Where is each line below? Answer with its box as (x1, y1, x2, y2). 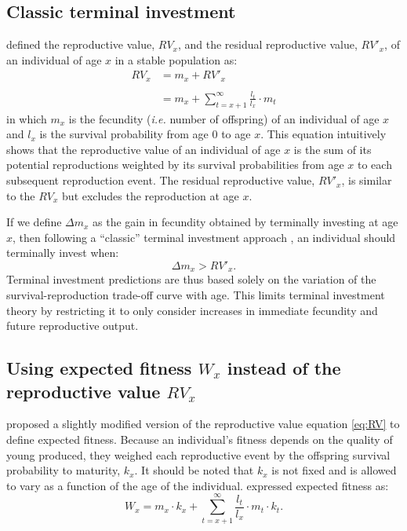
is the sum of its (293, 141, 372, 157)
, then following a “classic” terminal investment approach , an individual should (13, 229, 396, 245)
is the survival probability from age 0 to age (39, 126, 251, 142)
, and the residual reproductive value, (177, 36, 358, 53)
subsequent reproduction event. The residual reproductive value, (6, 172, 315, 189)
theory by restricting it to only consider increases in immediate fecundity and (6, 302, 378, 318)
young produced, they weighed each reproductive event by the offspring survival (6, 446, 391, 463)
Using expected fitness (6, 356, 192, 380)
